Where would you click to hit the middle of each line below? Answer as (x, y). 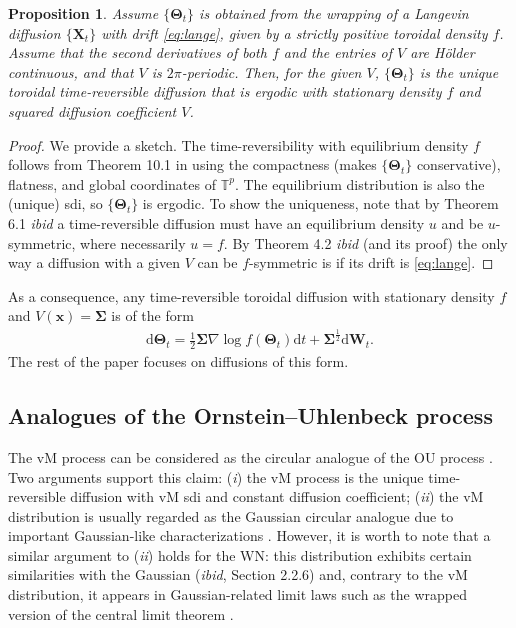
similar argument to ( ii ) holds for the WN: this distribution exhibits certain (240, 554)
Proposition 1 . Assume (83, 13)
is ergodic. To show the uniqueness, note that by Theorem (320, 203)
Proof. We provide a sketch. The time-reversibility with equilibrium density (238, 144)
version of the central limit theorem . (121, 613)
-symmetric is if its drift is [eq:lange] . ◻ (371, 262)
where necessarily (133, 242)
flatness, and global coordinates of (112, 183)
